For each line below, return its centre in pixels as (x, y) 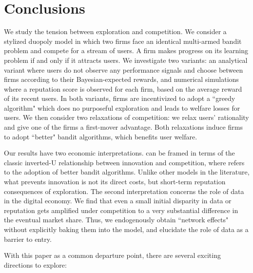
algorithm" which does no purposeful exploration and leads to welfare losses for (122, 107)
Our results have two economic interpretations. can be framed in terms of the (119, 153)
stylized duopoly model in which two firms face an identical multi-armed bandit (123, 41)
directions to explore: (35, 264)
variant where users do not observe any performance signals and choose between (124, 69)
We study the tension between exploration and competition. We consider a (115, 31)
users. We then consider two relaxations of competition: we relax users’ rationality (126, 117)
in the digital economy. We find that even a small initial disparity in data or (118, 201)
